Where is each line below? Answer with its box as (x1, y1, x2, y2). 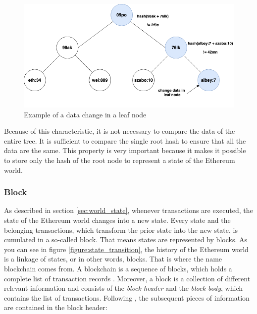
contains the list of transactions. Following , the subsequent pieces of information (4, 292, 250, 303)
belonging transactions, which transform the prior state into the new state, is (4, 224, 238, 235)
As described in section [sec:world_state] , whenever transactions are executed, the (4, 205, 253, 215)
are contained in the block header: (4, 302, 107, 313)
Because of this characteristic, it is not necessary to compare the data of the (4, 126, 235, 136)
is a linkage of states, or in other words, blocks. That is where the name (4, 254, 222, 264)
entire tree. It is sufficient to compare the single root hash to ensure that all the (4, 135, 246, 146)
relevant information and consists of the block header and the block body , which (4, 283, 243, 293)
